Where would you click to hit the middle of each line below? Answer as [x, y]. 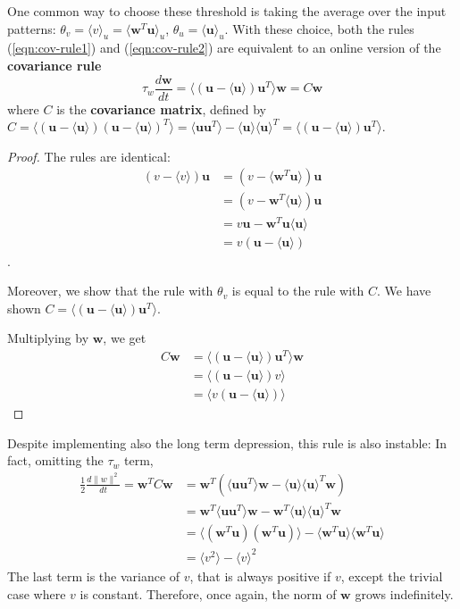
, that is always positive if [260, 576]
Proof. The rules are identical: [89, 156]
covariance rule [54, 65]
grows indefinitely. [404, 593]
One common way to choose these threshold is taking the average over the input [227, 11]
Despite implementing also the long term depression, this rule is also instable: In [227, 442]
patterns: [32, 28]
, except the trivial [392, 576]
